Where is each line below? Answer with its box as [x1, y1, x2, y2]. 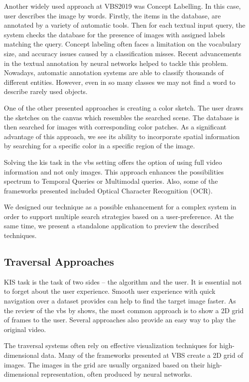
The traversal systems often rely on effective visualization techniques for [4, 340, 218, 350]
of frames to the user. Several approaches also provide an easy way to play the [4, 315, 236, 325]
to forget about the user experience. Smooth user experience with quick [4, 286, 216, 296]
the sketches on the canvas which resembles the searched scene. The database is [4, 112, 239, 122]
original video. [4, 324, 46, 334]
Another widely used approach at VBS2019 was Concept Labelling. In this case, [4, 1, 241, 11]
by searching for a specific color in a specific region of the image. [4, 141, 195, 151]
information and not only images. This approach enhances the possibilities [4, 166, 224, 176]
